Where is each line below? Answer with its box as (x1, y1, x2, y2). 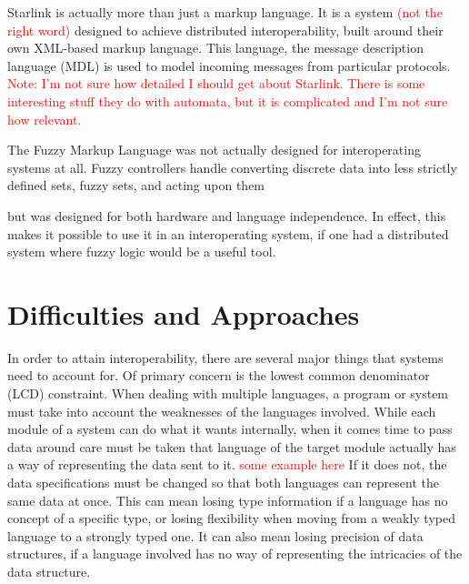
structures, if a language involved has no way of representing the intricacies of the (7, 544, 463, 563)
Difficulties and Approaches (7, 295, 360, 332)
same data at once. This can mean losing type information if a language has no (7, 490, 448, 509)
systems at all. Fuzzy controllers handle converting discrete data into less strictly (7, 157, 457, 176)
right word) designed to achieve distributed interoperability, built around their (7, 20, 444, 39)
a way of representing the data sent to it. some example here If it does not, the (7, 455, 447, 474)
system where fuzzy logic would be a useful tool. (7, 242, 276, 261)
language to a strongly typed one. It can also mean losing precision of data (7, 526, 424, 545)
